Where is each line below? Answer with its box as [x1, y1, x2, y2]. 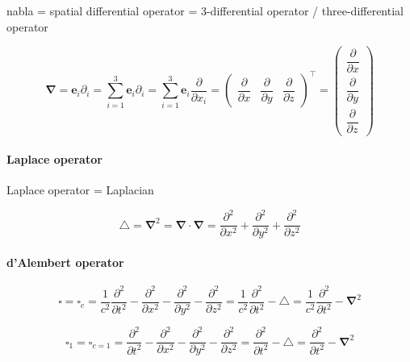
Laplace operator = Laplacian [6, 181, 154, 198]
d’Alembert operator [6, 254, 124, 271]
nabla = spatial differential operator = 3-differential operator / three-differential [6, 2, 404, 19]
